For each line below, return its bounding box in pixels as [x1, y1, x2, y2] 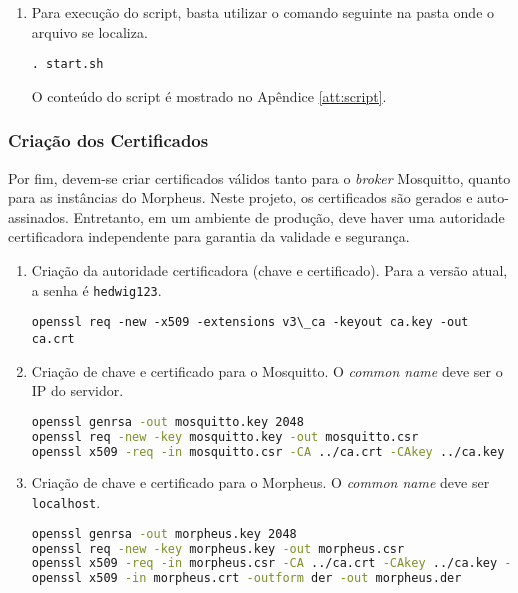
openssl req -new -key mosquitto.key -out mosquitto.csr [31, 429, 419, 444]
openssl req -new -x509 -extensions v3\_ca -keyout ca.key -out [31, 315, 469, 330]
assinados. [8, 206, 69, 227]
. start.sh [31, 57, 104, 72]
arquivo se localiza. [31, 21, 148, 42]
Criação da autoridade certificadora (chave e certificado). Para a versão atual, [31, 260, 508, 281]
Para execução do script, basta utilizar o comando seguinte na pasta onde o [31, 2, 495, 22]
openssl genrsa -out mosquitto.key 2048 [31, 414, 304, 429]
